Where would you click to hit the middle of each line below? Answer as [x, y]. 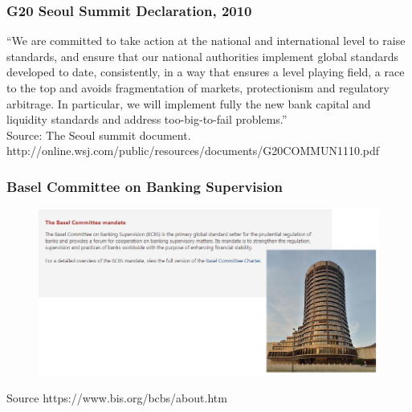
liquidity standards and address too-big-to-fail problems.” [147, 119]
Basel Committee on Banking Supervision [145, 186]
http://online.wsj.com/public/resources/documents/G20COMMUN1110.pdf [193, 151]
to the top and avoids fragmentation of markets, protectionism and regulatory [198, 88]
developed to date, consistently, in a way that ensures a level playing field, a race [206, 72]
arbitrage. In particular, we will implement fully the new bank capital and [189, 103]
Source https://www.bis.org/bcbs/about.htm [117, 397]
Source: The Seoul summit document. [99, 135]
